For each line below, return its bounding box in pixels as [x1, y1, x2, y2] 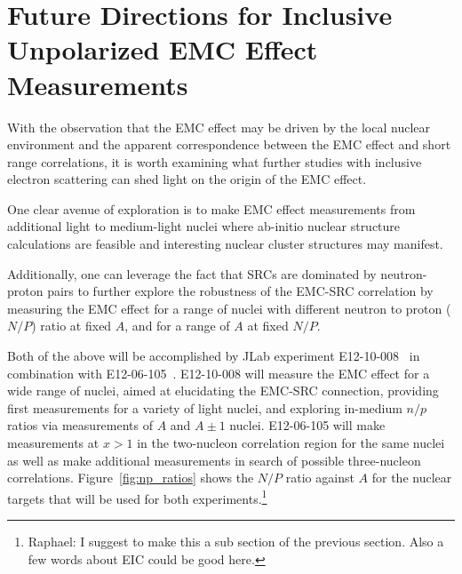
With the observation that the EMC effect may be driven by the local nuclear [7, 117, 430, 136]
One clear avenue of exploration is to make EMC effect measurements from [7, 199, 416, 218]
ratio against [285, 468, 354, 487]
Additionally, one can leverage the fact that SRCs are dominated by [7, 264, 377, 283]
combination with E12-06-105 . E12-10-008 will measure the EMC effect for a [7, 363, 430, 382]
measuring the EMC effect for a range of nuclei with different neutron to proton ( [7, 299, 451, 317]
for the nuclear [371, 468, 452, 487]
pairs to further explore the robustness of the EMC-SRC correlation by [47, 282, 434, 300]
